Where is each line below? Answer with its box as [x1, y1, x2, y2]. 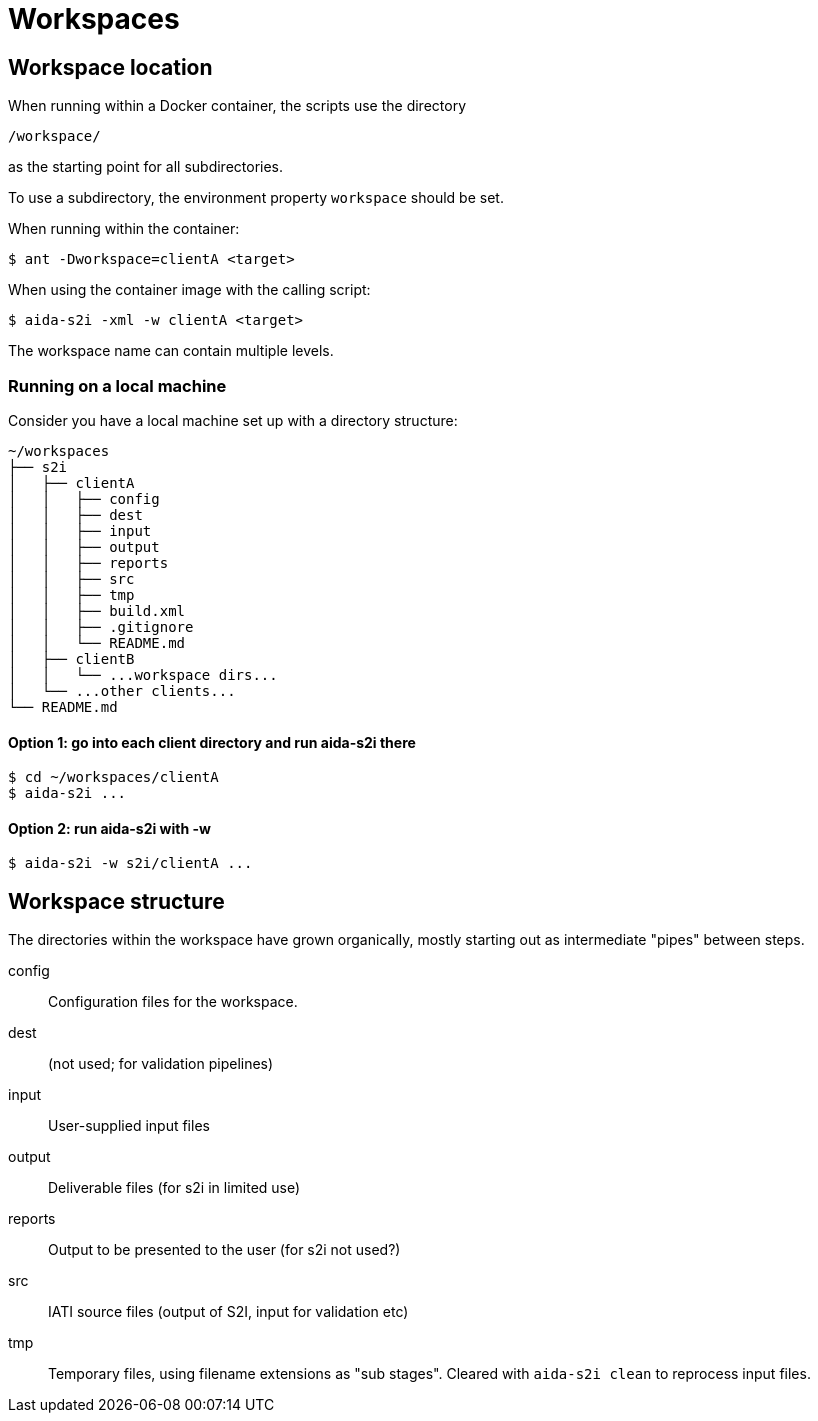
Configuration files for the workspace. [48, 993, 298, 1011]
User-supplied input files [48, 1117, 210, 1135]
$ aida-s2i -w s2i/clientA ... [8, 855, 253, 872]
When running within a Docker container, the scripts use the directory [8, 97, 466, 115]
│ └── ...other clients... [8, 682, 236, 699]
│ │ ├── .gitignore [8, 618, 194, 635]
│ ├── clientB [8, 650, 135, 667]
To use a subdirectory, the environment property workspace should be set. [8, 189, 504, 207]
